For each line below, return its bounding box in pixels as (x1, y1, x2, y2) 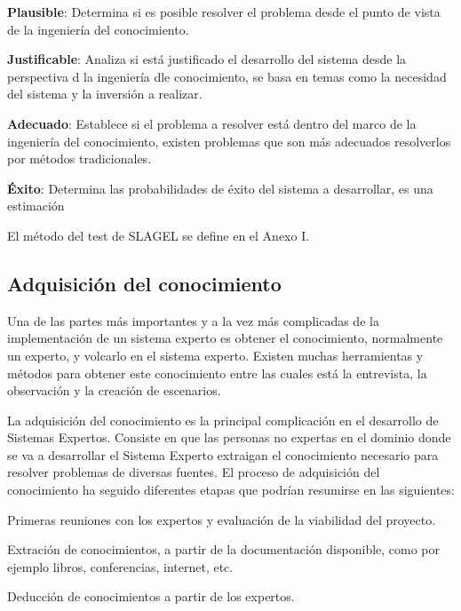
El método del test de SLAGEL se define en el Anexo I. (7, 226, 310, 244)
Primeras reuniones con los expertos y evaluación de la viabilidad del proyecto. (7, 510, 436, 528)
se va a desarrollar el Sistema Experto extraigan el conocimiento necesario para (7, 445, 439, 464)
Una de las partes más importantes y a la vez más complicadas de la (7, 311, 379, 329)
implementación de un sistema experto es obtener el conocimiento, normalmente (7, 329, 443, 347)
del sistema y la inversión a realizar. (7, 84, 203, 103)
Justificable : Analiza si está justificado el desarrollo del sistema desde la (7, 50, 407, 68)
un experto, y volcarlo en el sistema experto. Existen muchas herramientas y (7, 345, 424, 364)
